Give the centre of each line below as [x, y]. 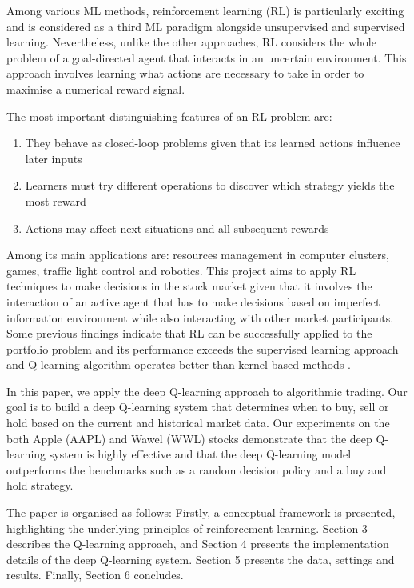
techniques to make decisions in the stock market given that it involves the [189, 286]
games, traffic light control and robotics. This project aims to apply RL [181, 270]
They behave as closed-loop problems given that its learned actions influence [213, 143]
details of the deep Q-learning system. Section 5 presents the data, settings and [201, 559]
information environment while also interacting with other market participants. [200, 317]
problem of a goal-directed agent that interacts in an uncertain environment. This [207, 57]
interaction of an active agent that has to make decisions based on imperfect [193, 301]
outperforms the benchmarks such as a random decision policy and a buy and [197, 469]
